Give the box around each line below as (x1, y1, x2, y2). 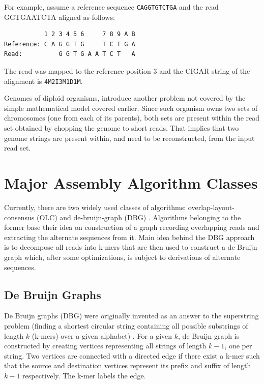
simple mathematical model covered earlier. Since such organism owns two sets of (4, 102, 257, 113)
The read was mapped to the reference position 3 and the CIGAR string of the (4, 66, 250, 76)
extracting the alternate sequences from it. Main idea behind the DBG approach (4, 231, 255, 242)
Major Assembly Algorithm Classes (4, 172, 258, 193)
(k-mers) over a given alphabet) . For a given (32, 330, 172, 341)
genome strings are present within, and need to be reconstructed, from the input (4, 132, 255, 143)
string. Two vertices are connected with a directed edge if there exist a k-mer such (4, 350, 260, 361)
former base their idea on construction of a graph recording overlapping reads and (4, 222, 259, 232)
